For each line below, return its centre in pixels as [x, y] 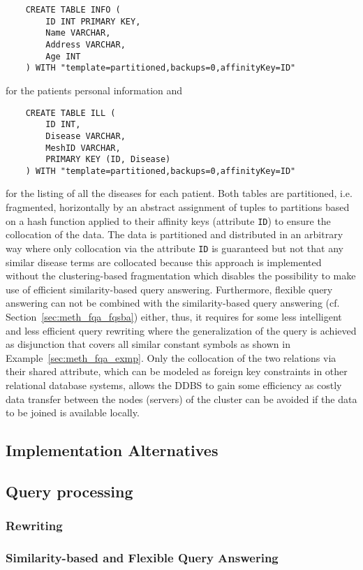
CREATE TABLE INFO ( [73, 10]
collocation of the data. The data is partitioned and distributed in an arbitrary [175, 234]
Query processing [69, 491]
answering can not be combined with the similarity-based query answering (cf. [173, 303]
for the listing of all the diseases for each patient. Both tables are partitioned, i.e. [179, 193]
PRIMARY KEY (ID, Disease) [108, 160]
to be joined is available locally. [73, 412]
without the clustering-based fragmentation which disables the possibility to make [181, 276]
